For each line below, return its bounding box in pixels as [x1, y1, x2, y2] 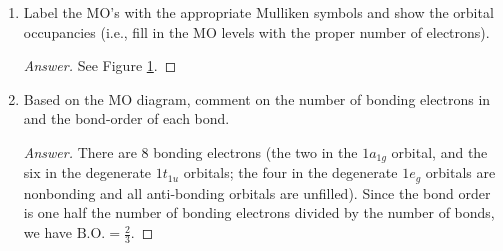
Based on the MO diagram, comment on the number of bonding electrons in [23, 88, 491, 109]
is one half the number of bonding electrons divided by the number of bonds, [23, 202, 495, 223]
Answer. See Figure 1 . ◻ [23, 55, 177, 76]
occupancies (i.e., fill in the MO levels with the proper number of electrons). [23, 21, 490, 42]
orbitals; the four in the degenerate [183, 162, 398, 183]
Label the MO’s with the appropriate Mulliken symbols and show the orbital [23, 2, 494, 22]
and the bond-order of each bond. [23, 108, 230, 129]
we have [23, 222, 72, 243]
